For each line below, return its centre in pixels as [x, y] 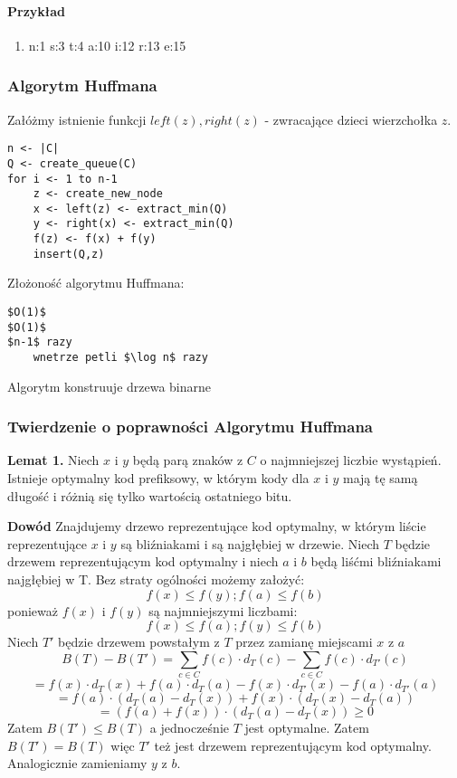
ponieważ [33, 610]
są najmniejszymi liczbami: [223, 610]
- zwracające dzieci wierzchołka [351, 119]
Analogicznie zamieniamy [77, 763]
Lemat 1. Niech [53, 460]
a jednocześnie [189, 728]
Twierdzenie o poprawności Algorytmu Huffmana [190, 427]
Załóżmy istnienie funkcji [77, 119]
